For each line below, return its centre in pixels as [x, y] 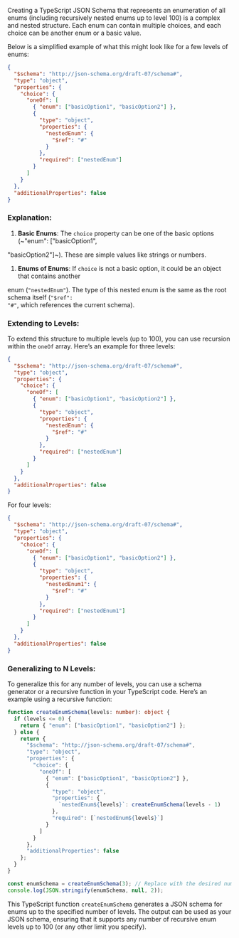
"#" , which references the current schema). [71, 304]
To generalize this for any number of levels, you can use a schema [105, 684]
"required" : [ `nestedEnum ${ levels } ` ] [108, 818]
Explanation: [30, 218]
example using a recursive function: [60, 699]
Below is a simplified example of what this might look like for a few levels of [118, 47]
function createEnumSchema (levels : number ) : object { [89, 713]
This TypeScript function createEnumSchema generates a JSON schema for [115, 904]
